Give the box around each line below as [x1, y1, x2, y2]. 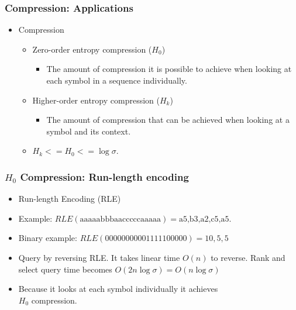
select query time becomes [18, 263, 112, 275]
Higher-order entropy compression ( [32, 94, 160, 106]
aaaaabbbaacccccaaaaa [80, 215, 161, 223]
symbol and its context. [46, 125, 131, 137]
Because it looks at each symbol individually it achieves [18, 283, 218, 295]
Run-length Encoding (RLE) [18, 192, 121, 205]
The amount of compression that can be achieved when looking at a [46, 113, 290, 126]
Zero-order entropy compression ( [32, 43, 152, 55]
